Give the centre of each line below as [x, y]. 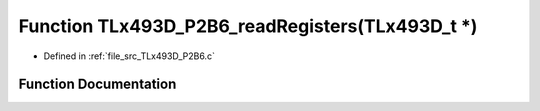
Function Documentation [97, 84]
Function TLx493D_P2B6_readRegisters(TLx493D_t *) [248, 26]
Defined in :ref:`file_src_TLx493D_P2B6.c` [129, 56]
